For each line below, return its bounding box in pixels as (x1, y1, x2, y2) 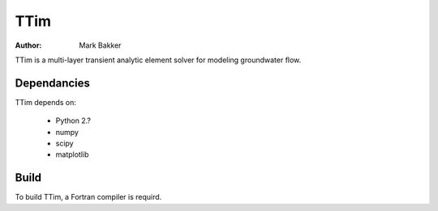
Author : (15, 40, 42, 50)
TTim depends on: (15, 97, 77, 107)
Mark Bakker (79, 40, 122, 50)
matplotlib (55, 150, 89, 159)
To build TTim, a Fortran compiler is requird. (15, 192, 162, 202)
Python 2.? (55, 116, 91, 125)
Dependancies (15, 76, 91, 90)
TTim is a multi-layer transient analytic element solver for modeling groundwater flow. (15, 55, 302, 65)
